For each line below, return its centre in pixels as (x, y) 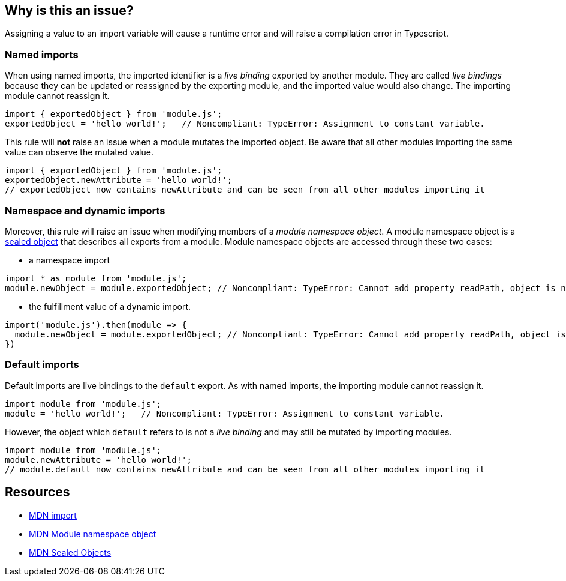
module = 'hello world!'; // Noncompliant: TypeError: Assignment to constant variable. (225, 413)
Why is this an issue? (69, 11)
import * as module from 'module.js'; (96, 278)
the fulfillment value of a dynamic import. (110, 306)
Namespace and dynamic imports (85, 210)
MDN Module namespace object (93, 534)
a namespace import (70, 260)
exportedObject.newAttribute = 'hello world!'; (119, 180)
